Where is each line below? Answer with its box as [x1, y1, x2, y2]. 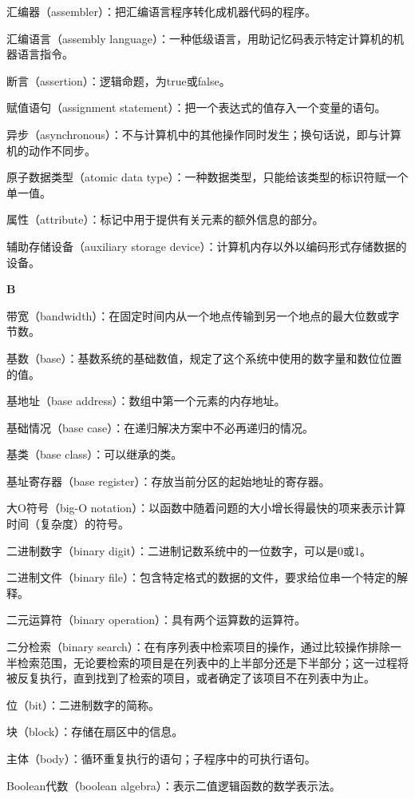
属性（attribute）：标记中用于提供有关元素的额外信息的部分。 [6, 211, 324, 228]
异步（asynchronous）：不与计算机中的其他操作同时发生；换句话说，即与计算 [6, 125, 401, 142]
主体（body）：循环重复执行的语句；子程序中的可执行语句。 [6, 750, 316, 766]
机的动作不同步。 [6, 141, 96, 158]
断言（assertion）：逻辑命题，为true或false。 [6, 72, 231, 89]
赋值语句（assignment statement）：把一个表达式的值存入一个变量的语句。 [6, 99, 386, 116]
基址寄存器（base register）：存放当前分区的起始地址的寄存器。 [6, 472, 330, 489]
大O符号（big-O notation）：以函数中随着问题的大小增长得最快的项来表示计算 [6, 499, 406, 516]
